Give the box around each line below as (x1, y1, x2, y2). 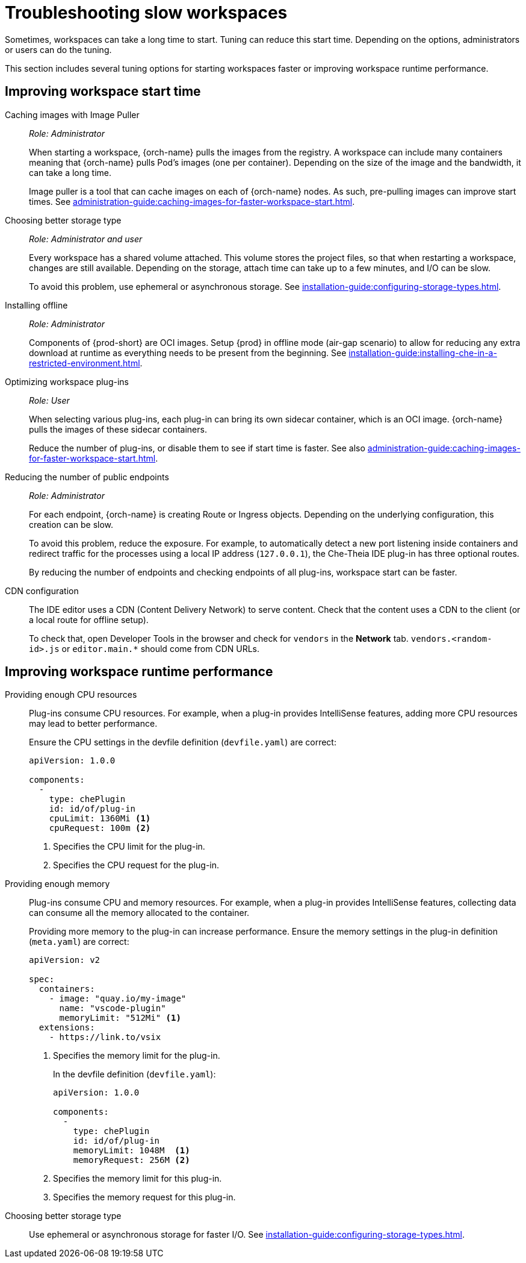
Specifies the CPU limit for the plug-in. (53, 841, 205, 852)
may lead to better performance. (29, 718, 158, 729)
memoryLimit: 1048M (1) (73, 1145, 190, 1156)
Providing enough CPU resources (5, 689, 137, 700)
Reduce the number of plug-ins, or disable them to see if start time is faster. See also (29, 442, 365, 453)
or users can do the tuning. (5, 44, 112, 55)
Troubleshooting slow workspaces (5, 2, 288, 23)
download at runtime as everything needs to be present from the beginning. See (29, 347, 347, 358)
